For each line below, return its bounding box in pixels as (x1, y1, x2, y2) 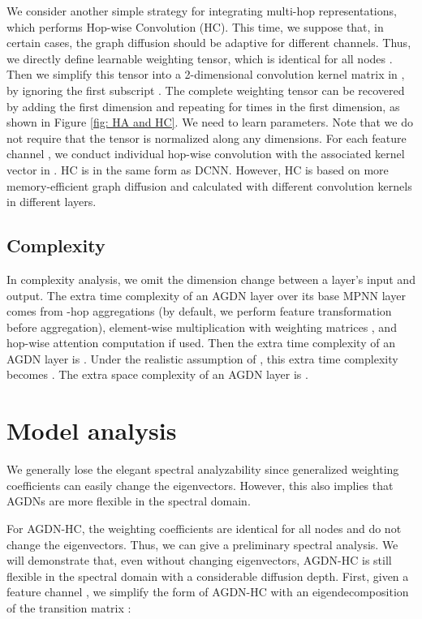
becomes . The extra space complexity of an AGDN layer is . (6, 366, 308, 383)
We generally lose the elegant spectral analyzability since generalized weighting (6, 461, 399, 478)
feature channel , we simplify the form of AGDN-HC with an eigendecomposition (6, 583, 409, 600)
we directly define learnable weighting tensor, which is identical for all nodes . (6, 49, 393, 67)
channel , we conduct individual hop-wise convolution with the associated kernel (6, 145, 405, 162)
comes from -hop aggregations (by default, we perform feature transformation (6, 303, 392, 320)
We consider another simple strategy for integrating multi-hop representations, (6, 2, 397, 19)
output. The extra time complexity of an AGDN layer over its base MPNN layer (6, 286, 406, 303)
